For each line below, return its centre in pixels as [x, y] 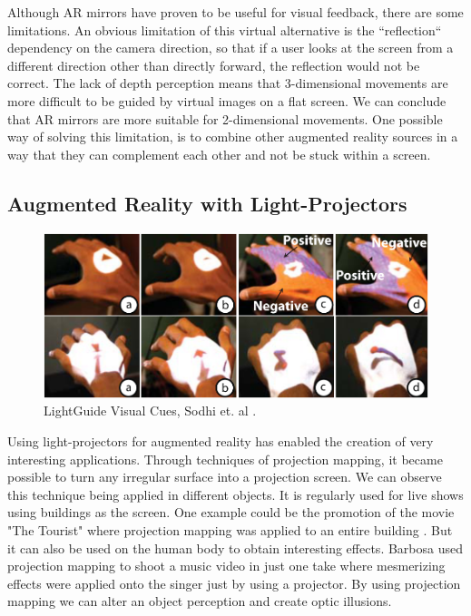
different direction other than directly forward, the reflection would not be [214, 65]
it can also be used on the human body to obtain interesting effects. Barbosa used [235, 548]
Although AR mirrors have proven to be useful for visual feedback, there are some [235, 12]
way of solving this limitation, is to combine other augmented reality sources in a [233, 137]
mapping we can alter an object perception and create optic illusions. [200, 601]
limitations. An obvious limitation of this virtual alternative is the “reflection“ [225, 29]
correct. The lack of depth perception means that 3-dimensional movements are [228, 83]
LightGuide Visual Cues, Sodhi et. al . [150, 411]
